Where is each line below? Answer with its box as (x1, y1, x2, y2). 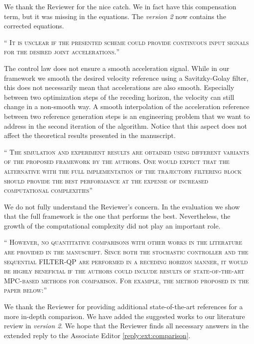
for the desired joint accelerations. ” (4, 46, 119, 57)
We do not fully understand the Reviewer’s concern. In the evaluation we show (4, 201, 240, 211)
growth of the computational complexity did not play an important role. (4, 220, 221, 230)
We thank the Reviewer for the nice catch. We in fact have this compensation (4, 1, 236, 11)
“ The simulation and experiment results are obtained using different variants (4, 146, 249, 157)
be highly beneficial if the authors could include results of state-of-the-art (4, 266, 245, 276)
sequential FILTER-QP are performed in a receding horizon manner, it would (4, 256, 248, 266)
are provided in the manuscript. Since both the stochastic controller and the (4, 247, 249, 257)
